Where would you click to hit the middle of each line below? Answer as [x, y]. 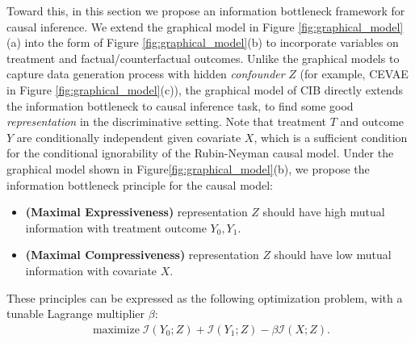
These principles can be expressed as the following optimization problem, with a [205, 297]
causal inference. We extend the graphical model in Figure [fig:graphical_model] [205, 26]
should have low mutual [333, 255]
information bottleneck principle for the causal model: [140, 184]
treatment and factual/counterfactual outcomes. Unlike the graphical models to [203, 58]
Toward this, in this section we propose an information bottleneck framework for [206, 10]
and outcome [372, 121]
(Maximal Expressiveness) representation [136, 212]
